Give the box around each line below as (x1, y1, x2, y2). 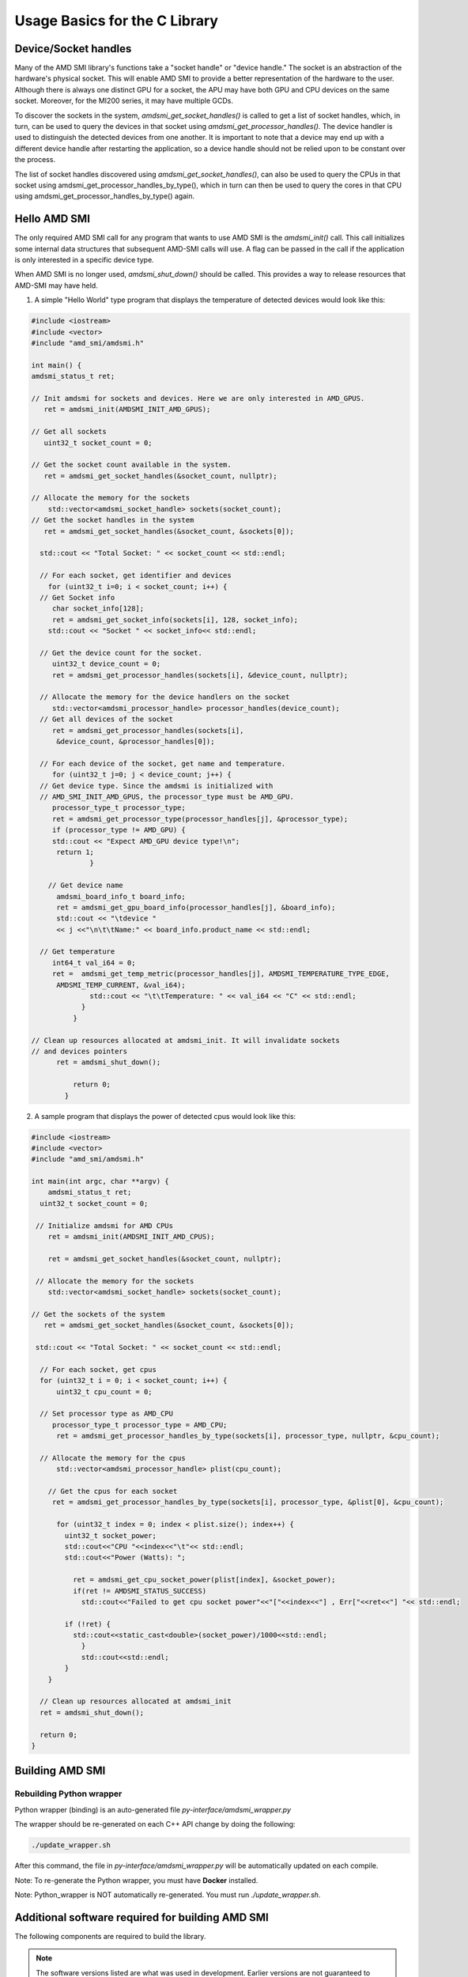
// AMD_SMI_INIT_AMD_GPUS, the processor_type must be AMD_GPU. (40, 792, 294, 801)
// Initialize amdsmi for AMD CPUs (36, 1221, 174, 1230)
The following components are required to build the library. (14, 1931, 206, 1941)
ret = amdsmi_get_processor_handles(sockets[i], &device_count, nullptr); (51, 671, 349, 679)
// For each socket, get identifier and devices (40, 571, 232, 580)
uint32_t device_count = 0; (51, 660, 161, 668)
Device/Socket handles (14, 42, 132, 55)
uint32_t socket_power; (64, 1531, 157, 1540)
